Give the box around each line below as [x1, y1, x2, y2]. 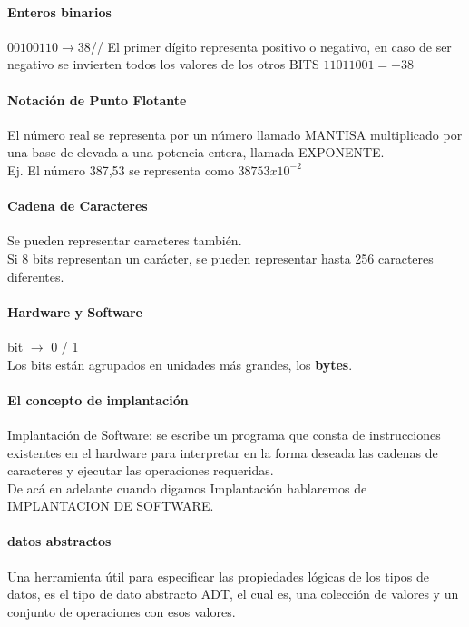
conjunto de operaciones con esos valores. [7, 602, 236, 621]
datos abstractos [7, 532, 112, 551]
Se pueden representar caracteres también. [7, 231, 242, 250]
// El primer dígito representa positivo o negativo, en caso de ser [90, 36, 452, 55]
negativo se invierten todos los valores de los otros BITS [7, 55, 319, 74]
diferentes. [7, 266, 64, 285]
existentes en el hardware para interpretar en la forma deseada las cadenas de [7, 443, 438, 462]
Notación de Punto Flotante [7, 90, 187, 109]
